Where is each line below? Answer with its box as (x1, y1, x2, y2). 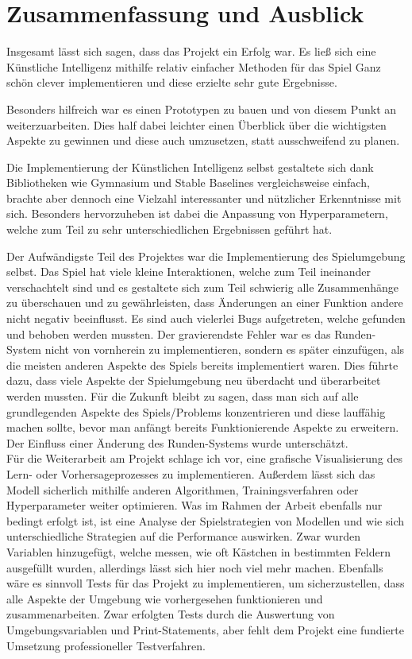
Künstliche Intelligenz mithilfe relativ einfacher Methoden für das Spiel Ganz (6, 58, 381, 75)
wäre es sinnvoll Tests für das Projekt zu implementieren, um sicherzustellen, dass (6, 575, 405, 591)
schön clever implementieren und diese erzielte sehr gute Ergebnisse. (6, 74, 337, 91)
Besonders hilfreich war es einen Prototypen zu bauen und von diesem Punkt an (6, 100, 397, 117)
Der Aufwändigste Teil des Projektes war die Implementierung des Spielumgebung (6, 247, 406, 264)
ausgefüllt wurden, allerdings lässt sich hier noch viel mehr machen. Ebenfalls (6, 559, 383, 576)
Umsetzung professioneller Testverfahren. (6, 637, 206, 653)
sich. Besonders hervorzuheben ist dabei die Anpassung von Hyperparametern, (6, 205, 388, 222)
